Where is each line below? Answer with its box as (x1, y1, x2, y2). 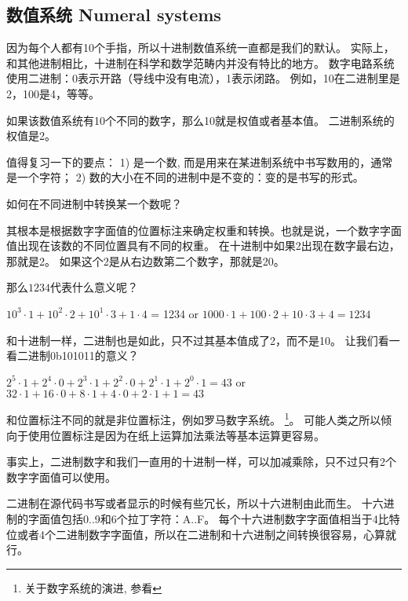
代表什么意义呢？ (50, 279, 138, 295)
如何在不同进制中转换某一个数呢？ (6, 195, 182, 211)
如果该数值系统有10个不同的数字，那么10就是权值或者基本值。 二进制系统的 (6, 112, 395, 128)
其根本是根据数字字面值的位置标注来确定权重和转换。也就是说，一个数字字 (6, 222, 391, 238)
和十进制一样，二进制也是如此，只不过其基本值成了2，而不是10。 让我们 (6, 332, 378, 348)
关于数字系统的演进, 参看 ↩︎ (24, 579, 162, 596)
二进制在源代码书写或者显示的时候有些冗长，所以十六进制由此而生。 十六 (6, 495, 384, 511)
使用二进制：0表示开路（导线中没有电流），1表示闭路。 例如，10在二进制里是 (6, 70, 400, 86)
